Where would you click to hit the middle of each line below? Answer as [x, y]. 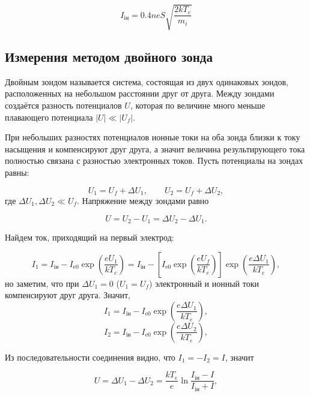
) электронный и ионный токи [204, 283]
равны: [17, 172]
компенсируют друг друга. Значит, [68, 295]
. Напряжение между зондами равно [143, 200]
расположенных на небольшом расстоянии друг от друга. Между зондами [140, 93]
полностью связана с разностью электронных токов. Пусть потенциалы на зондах [154, 160]
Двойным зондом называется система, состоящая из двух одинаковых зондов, [147, 81]
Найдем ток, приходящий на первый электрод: [90, 237]
